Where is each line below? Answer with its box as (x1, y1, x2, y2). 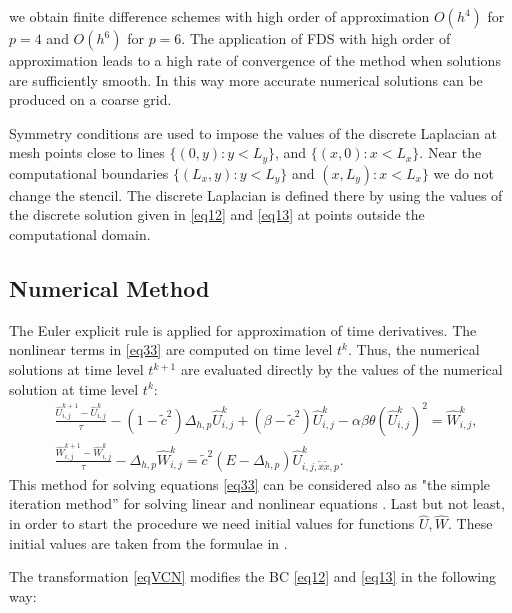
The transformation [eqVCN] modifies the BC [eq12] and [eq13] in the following (9, 566, 497, 587)
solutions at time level (9, 359, 144, 379)
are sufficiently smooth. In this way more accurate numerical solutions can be (9, 69, 483, 90)
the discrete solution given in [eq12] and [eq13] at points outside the (9, 204, 425, 225)
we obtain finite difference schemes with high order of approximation (9, 6, 430, 26)
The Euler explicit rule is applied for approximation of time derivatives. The (9, 319, 477, 340)
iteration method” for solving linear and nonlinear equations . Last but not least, (9, 493, 505, 514)
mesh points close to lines (9, 142, 165, 163)
